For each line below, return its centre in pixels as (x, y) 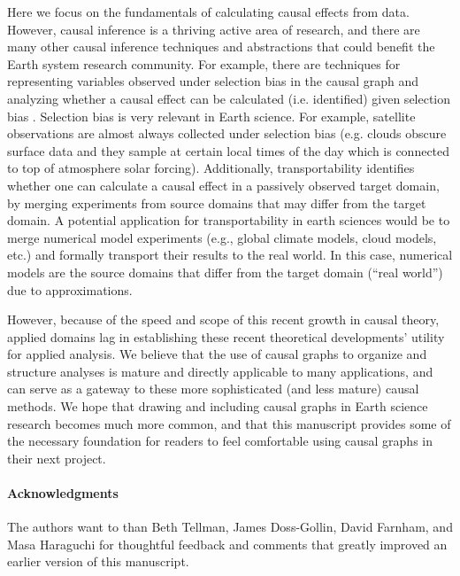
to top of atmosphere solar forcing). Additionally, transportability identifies (211, 168)
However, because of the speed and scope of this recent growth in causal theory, (223, 319)
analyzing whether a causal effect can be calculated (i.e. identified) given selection (229, 98)
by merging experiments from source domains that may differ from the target (217, 202)
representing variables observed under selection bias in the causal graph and (213, 81)
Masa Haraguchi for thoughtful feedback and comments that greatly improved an (227, 544)
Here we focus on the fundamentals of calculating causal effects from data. (208, 12)
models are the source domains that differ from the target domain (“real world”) (225, 272)
